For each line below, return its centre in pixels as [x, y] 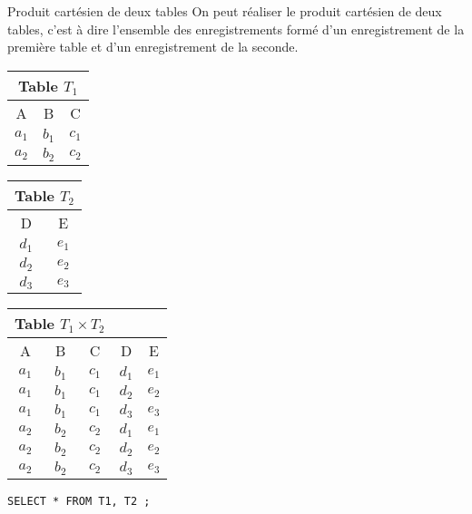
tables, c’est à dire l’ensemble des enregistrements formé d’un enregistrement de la [236, 29]
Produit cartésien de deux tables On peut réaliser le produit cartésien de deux [225, 11]
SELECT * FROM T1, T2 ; [79, 502]
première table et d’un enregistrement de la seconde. [153, 47]
